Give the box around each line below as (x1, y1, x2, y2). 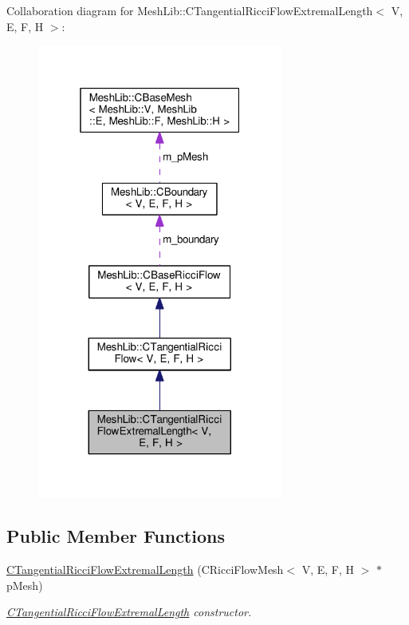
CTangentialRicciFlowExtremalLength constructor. (6, 603, 252, 620)
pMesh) (6, 576, 43, 593)
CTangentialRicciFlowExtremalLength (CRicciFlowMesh (6, 560, 284, 577)
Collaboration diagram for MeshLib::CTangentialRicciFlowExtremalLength (6, 2, 373, 18)
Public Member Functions (6, 524, 225, 548)
